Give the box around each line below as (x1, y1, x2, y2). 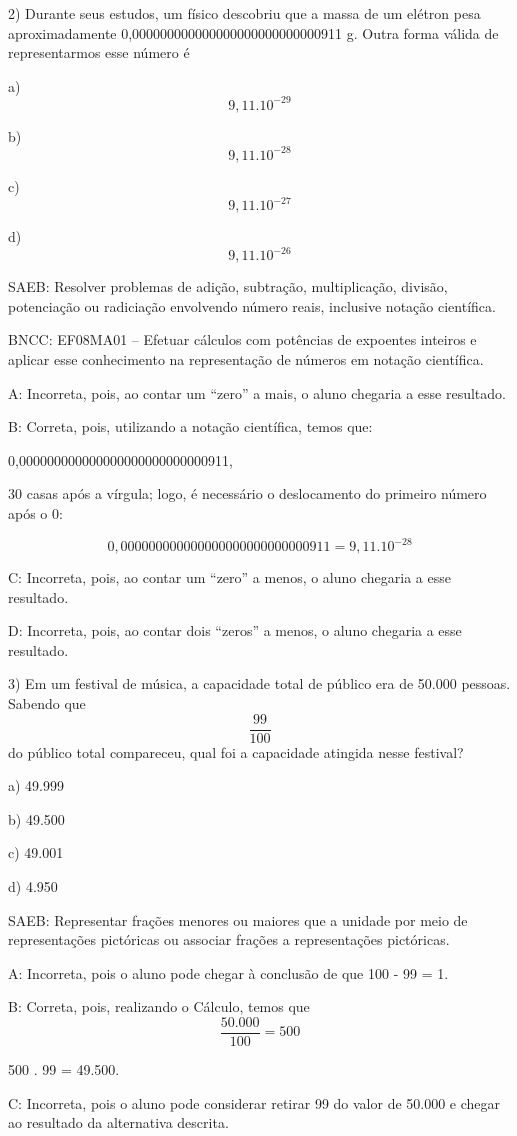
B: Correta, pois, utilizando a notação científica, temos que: (8, 416, 373, 437)
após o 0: (8, 502, 63, 523)
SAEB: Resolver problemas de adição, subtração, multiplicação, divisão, (8, 276, 448, 297)
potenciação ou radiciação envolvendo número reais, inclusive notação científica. (8, 295, 496, 316)
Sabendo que (8, 692, 86, 713)
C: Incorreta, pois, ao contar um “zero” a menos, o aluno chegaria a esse (8, 567, 451, 587)
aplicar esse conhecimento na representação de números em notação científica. (8, 348, 484, 369)
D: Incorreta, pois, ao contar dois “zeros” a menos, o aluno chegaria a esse (8, 620, 462, 641)
